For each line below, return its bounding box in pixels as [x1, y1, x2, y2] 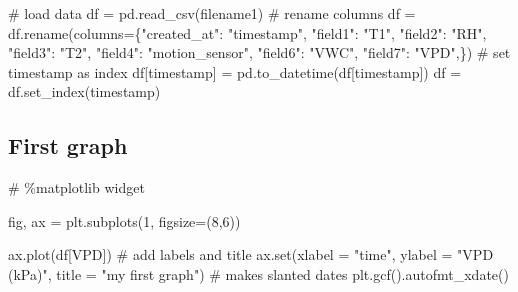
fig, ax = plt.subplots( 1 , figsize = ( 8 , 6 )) [8, 210, 241, 231]
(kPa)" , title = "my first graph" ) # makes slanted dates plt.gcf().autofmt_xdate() [8, 263, 509, 284]
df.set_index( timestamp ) [8, 81, 161, 102]
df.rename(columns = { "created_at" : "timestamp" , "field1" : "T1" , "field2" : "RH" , [8, 22, 487, 43]
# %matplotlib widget [8, 177, 145, 198]
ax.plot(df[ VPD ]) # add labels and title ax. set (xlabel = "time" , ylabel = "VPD [8, 244, 494, 265]
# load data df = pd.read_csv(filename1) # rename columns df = [8, 3, 416, 23]
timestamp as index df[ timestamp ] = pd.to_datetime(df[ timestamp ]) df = [8, 61, 462, 82]
